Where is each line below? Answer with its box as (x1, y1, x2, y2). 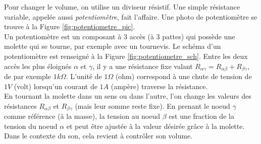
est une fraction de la (169, 111, 234, 121)
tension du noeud (4, 120, 58, 131)
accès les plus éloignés (4, 60, 72, 71)
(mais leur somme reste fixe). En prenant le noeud (75, 100, 230, 111)
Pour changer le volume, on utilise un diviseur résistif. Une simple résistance (4, 2, 240, 12)
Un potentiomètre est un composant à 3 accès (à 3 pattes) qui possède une (4, 31, 235, 41)
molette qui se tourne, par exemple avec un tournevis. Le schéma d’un (4, 41, 221, 51)
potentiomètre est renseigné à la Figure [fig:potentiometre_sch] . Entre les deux (4, 50, 248, 61)
